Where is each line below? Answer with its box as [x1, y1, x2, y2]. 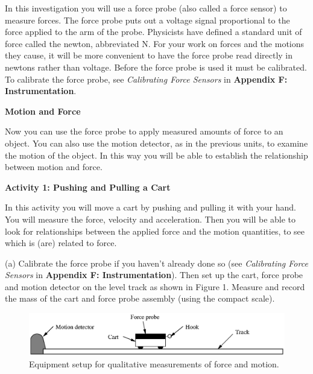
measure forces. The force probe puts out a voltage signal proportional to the [5, 13, 290, 26]
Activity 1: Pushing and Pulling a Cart [5, 180, 171, 193]
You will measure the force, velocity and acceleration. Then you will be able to [5, 212, 296, 225]
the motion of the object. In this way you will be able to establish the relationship [5, 148, 308, 161]
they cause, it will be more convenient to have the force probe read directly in [5, 49, 293, 62]
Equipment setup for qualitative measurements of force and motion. [29, 358, 279, 370]
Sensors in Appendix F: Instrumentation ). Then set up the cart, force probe [5, 268, 303, 281]
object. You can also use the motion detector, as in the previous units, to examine [5, 136, 308, 149]
